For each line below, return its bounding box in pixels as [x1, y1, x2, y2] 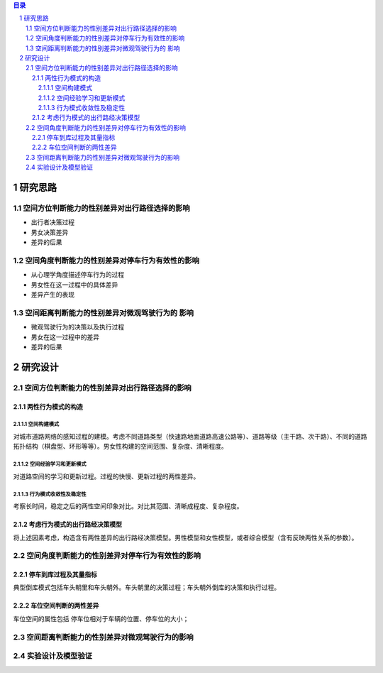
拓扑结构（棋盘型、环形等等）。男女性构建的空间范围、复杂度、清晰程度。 [13, 442, 228, 451]
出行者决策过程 [30, 218, 74, 226]
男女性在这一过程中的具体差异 [30, 280, 118, 289]
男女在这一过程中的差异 [30, 332, 99, 341]
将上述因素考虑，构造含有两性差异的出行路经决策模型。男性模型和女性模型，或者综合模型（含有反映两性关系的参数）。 [13, 533, 358, 542]
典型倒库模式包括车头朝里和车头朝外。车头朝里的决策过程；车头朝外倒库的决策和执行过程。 [13, 583, 280, 592]
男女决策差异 [30, 228, 69, 236]
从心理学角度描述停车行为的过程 [30, 270, 124, 279]
